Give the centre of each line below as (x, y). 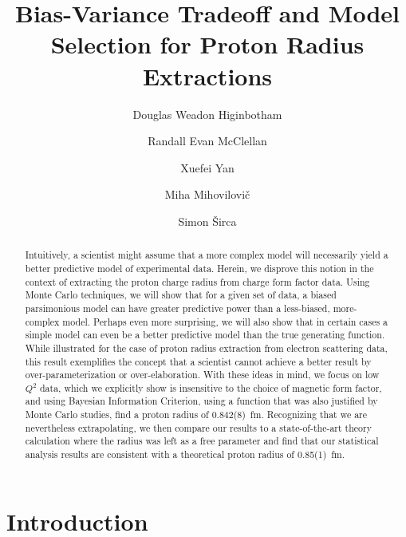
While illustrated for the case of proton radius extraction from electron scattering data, (206, 347)
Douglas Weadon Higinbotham (207, 114)
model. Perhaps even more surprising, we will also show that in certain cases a (225, 321)
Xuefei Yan (207, 167)
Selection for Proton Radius (207, 44)
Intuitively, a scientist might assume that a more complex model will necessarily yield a (207, 255)
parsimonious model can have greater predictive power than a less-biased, (177, 308)
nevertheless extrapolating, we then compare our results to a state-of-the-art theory (199, 427)
